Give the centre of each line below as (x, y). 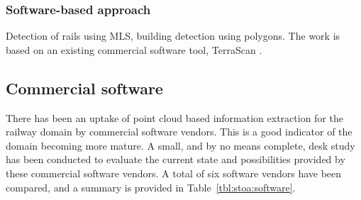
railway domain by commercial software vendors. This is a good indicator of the (179, 132)
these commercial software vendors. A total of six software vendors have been (174, 173)
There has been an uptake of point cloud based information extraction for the (174, 117)
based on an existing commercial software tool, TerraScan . (134, 49)
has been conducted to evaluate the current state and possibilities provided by (176, 159)
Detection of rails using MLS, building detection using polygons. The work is (173, 36)
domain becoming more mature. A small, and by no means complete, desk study (180, 145)
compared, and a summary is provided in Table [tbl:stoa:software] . (151, 187)
